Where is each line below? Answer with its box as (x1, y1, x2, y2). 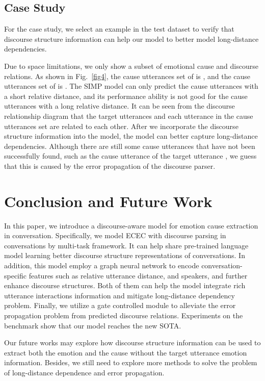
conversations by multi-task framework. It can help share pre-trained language (4, 240, 249, 250)
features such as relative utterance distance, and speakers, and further (29, 270, 248, 281)
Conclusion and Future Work (4, 190, 213, 211)
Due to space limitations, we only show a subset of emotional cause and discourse (4, 60, 258, 71)
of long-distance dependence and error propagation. (4, 367, 165, 377)
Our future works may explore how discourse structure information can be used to (4, 337, 261, 348)
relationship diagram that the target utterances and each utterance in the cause (4, 110, 253, 121)
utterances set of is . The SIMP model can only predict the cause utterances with (4, 81, 258, 91)
